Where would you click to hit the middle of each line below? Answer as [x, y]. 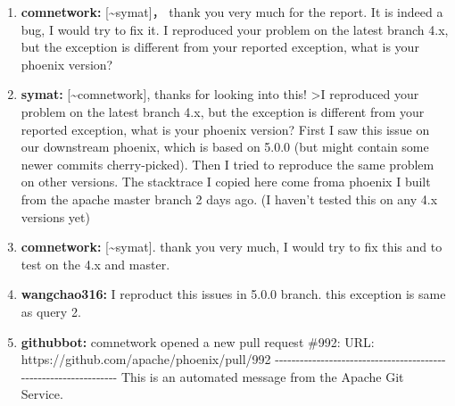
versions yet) [55, 216]
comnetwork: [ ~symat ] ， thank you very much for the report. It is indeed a [232, 12]
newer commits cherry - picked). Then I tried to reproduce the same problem [227, 164]
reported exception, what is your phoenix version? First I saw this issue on [225, 129]
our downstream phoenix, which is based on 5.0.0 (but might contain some [225, 147]
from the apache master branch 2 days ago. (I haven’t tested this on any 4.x [229, 199]
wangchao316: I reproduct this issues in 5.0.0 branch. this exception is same [233, 294]
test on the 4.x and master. [95, 264]
